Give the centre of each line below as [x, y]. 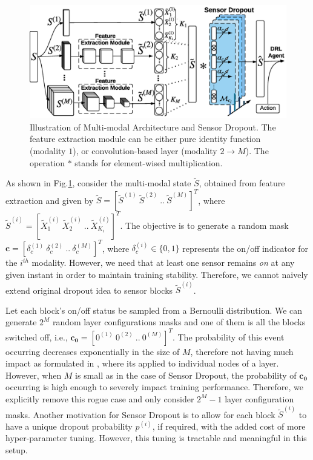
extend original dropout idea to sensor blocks [89, 290]
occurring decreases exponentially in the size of [93, 351]
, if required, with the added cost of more [229, 426]
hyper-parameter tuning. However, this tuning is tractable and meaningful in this [156, 438]
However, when [34, 375]
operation [48, 162]
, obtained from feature [242, 183]
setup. [17, 449]
